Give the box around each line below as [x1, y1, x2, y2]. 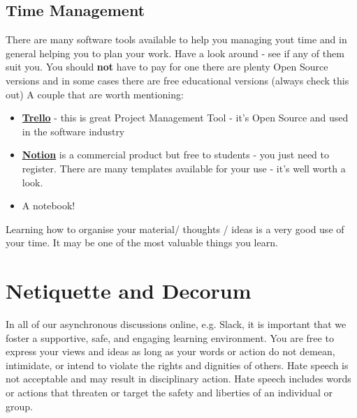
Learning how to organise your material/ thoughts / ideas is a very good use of [6, 221, 344, 236]
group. [6, 398, 33, 413]
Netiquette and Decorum [6, 276, 252, 305]
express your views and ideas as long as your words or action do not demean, [6, 344, 335, 359]
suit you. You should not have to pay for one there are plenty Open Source [6, 59, 328, 74]
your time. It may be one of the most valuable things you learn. [6, 235, 278, 250]
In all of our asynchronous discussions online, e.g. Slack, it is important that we [6, 317, 347, 331]
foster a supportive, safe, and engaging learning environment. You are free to [6, 330, 334, 345]
